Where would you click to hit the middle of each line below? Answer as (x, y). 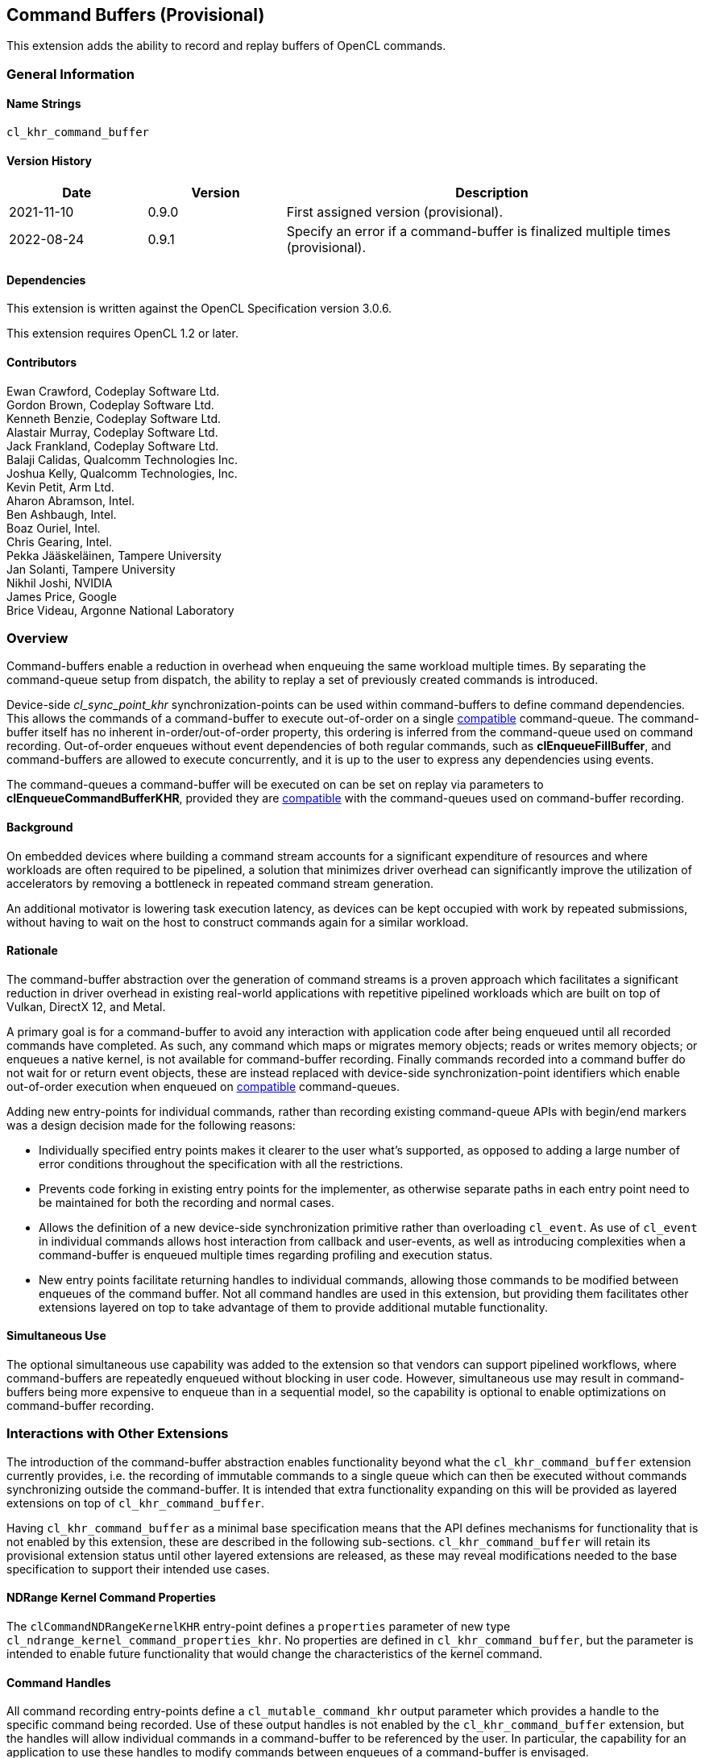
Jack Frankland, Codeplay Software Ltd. (113, 446)
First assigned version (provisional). (395, 212)
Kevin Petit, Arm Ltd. (60, 487)
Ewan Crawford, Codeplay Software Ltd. (113, 391)
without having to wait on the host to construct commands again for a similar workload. (238, 922)
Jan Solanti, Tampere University (91, 569)
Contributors (42, 363)
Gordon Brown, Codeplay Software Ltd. (110, 404)
